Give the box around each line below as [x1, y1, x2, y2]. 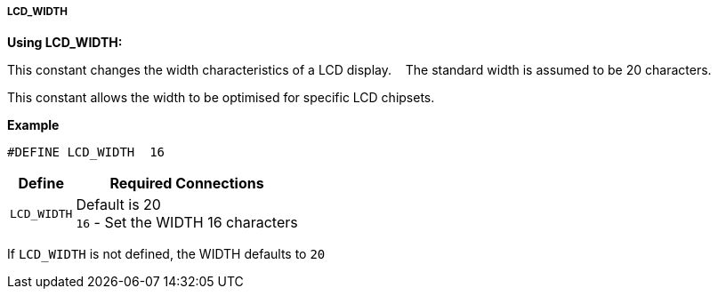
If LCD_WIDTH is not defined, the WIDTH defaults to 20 [7, 246, 326, 262]
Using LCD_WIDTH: [7, 35, 123, 51]
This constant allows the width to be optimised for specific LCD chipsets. [7, 90, 435, 106]
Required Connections [109, 174, 264, 193]
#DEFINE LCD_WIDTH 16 [7, 145, 165, 160]
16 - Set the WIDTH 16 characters [76, 213, 298, 232]
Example [7, 117, 60, 133]
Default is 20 [76, 196, 161, 214]
